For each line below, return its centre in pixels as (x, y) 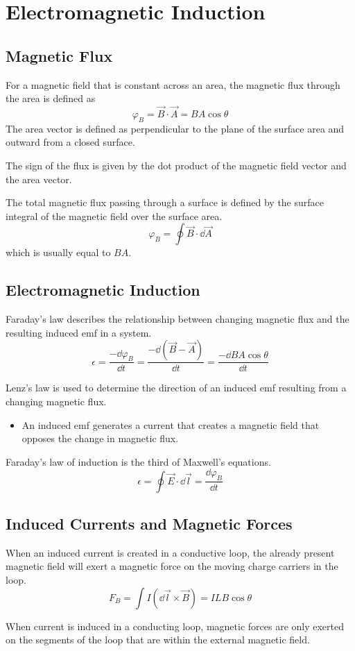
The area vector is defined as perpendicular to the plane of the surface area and (175, 128)
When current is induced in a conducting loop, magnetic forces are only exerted (175, 626)
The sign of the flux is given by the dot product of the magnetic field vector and (176, 165)
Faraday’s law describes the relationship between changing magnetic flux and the (177, 319)
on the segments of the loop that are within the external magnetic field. (158, 640)
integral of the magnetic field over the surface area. (114, 215)
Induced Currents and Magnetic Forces (149, 523)
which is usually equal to (58, 252)
